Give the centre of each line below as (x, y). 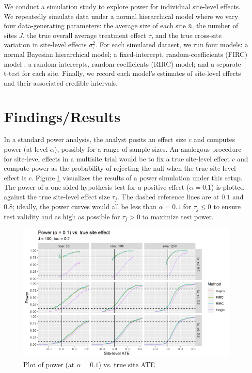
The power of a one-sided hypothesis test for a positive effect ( (97, 187)
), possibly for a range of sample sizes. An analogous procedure (148, 149)
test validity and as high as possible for (62, 216)
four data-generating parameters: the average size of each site (95, 26)
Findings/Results (62, 116)
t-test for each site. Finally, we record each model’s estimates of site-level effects (123, 73)
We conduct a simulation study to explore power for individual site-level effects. (122, 6)
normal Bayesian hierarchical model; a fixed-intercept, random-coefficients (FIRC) (126, 54)
